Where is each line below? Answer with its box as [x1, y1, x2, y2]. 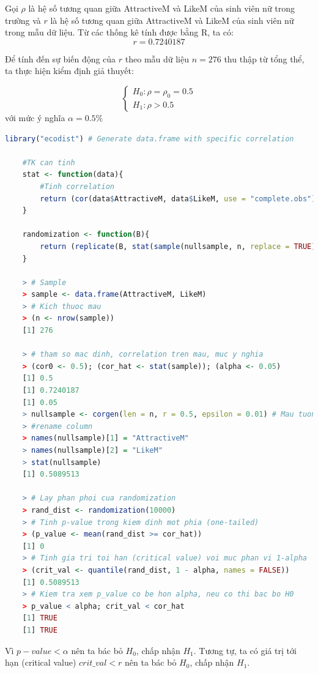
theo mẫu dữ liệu [125, 52, 190, 65]
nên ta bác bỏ [71, 644, 123, 656]
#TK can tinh [22, 158, 75, 167]
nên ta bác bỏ [125, 656, 177, 669]
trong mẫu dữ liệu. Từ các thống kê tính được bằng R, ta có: [5, 26, 234, 39]
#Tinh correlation [40, 182, 114, 191]
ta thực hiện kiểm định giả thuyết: [5, 64, 134, 77]
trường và [5, 13, 41, 26]
